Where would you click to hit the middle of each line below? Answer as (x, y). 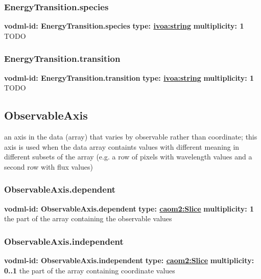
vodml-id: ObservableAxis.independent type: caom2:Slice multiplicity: (129, 260)
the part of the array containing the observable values (88, 218)
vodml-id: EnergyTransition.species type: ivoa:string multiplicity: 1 (124, 26)
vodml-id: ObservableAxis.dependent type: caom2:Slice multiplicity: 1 (129, 208)
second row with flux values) (49, 166)
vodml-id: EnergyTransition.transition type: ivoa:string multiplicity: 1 (129, 77)
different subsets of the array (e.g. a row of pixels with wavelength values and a (128, 157)
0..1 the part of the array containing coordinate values (90, 270)
